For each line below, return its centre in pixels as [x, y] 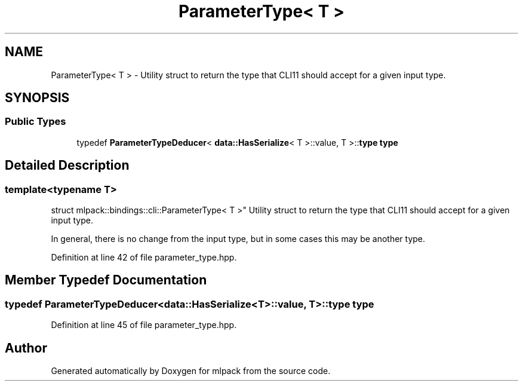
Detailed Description [67, 166]
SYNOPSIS [37, 98]
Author [26, 348]
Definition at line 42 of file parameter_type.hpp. [144, 258]
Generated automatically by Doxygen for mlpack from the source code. [191, 371]
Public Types [36, 122]
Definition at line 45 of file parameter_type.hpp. [144, 325]
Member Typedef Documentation [106, 280]
